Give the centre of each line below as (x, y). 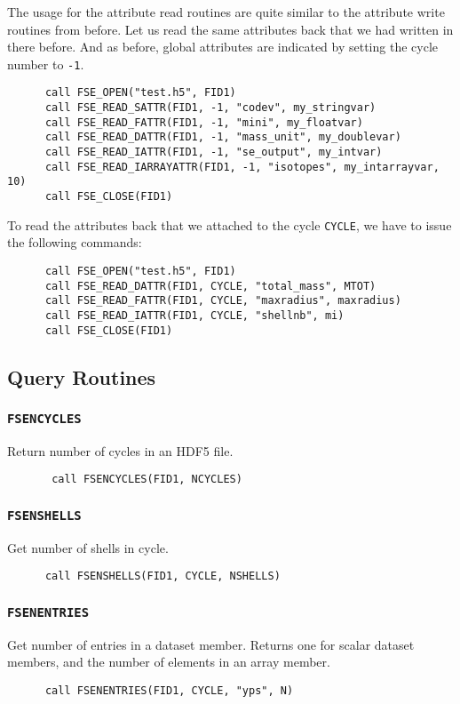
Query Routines (82, 376)
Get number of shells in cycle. (88, 547)
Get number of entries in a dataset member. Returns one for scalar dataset (211, 644)
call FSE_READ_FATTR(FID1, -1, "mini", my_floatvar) (204, 122)
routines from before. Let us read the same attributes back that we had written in (230, 29)
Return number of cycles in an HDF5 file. (120, 450)
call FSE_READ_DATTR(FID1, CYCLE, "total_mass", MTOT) (210, 286)
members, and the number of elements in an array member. (169, 662)
